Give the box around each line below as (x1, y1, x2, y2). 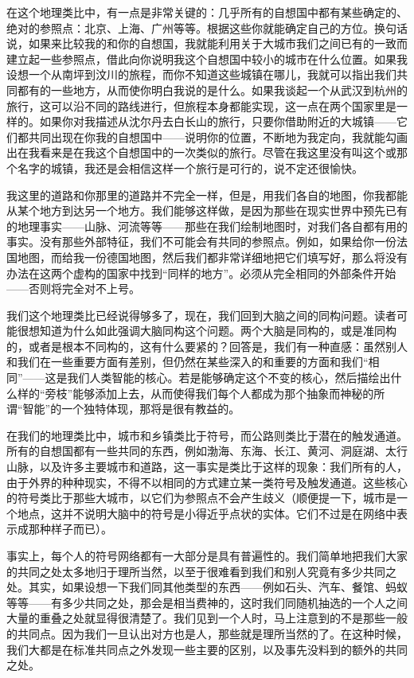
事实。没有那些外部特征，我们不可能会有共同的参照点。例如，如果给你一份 (6, 233, 396, 250)
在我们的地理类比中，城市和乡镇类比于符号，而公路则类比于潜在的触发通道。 (6, 427, 408, 443)
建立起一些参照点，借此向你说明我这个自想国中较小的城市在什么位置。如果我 (6, 50, 408, 67)
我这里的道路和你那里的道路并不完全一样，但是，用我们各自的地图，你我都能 (6, 186, 408, 203)
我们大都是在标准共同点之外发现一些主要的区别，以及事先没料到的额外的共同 (6, 641, 408, 657)
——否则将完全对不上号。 (6, 280, 140, 297)
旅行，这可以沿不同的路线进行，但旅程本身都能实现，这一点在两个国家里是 (6, 97, 396, 114)
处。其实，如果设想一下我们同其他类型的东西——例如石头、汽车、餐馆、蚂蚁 (6, 579, 408, 595)
